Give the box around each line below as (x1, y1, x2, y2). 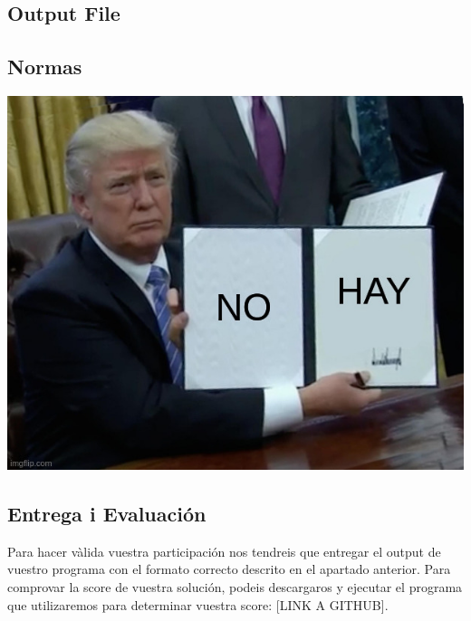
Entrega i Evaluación (7, 500, 207, 528)
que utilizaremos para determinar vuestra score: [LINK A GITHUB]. (7, 595, 389, 614)
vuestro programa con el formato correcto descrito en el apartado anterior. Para (7, 559, 451, 578)
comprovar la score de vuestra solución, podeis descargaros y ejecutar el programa (7, 578, 463, 597)
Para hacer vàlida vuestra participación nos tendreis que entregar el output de (7, 541, 441, 560)
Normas (7, 53, 82, 81)
